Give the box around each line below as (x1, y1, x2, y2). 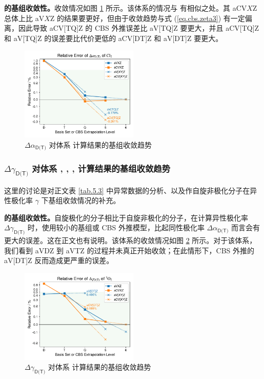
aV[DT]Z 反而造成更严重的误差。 (4, 255, 114, 266)
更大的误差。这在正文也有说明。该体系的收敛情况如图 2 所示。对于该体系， (4, 235, 257, 246)
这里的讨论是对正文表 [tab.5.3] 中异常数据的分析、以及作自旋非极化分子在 (4, 185, 250, 195)
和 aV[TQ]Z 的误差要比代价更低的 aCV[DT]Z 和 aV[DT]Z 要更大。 (4, 32, 223, 43)
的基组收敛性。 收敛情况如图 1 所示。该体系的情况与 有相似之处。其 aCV (4, 3, 247, 13)
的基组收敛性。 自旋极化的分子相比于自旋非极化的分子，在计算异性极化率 (4, 212, 248, 223)
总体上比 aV (4, 12, 45, 23)
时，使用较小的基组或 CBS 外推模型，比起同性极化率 (27, 222, 205, 233)
